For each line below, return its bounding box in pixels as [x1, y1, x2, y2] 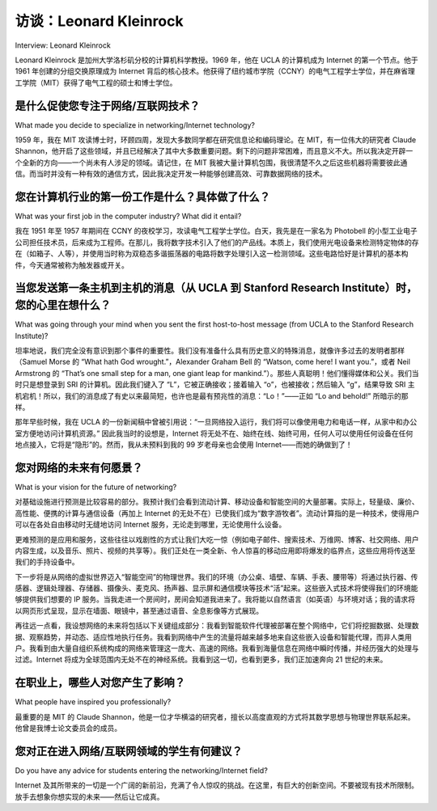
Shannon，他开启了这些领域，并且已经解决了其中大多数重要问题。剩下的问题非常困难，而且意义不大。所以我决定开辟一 [15, 146, 414, 156]
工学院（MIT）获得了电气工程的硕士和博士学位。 [15, 78, 177, 87]
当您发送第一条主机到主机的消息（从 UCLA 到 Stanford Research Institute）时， [15, 281, 418, 295]
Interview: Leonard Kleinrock [15, 40, 111, 50]
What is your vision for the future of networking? [15, 482, 177, 492]
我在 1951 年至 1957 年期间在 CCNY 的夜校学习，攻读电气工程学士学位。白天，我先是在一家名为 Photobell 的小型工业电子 [15, 226, 418, 236]
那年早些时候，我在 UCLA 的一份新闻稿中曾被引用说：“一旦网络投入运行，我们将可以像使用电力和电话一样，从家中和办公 [15, 417, 418, 427]
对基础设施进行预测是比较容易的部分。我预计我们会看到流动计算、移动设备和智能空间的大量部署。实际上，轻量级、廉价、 [15, 497, 419, 507]
